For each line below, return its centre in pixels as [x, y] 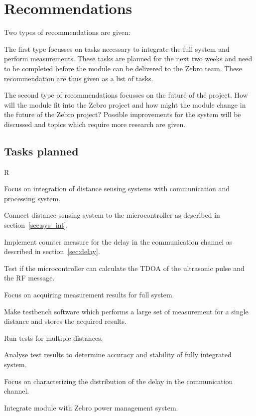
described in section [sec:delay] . [52, 251]
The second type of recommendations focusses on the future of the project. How [126, 95]
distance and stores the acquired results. [65, 321]
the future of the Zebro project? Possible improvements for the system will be [123, 114]
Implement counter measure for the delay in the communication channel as [118, 241]
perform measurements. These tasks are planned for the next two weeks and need [128, 59]
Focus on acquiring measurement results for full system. [89, 295]
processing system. [32, 198]
